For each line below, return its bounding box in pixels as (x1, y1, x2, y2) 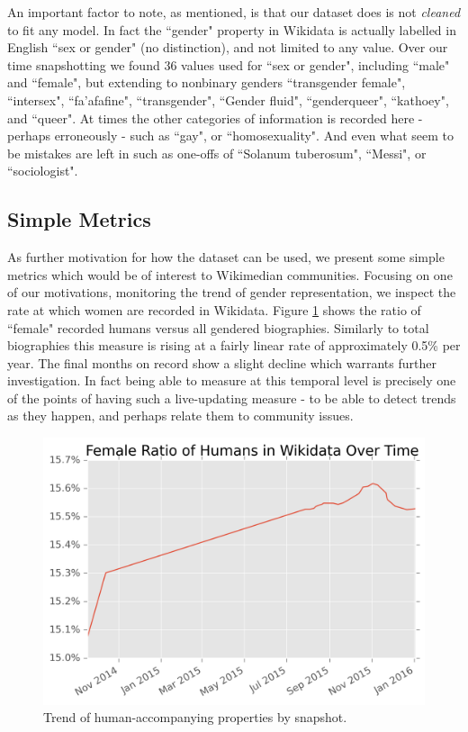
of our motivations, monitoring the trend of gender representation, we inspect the (7, 283, 456, 302)
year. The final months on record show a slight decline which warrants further (7, 353, 436, 372)
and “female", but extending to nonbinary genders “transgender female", (7, 73, 406, 92)
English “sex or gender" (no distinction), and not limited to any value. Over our (7, 38, 448, 57)
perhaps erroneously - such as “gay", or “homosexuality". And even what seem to (7, 126, 454, 145)
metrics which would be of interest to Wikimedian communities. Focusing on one (7, 265, 453, 284)
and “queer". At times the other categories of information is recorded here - (7, 108, 423, 127)
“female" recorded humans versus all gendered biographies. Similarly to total (7, 318, 429, 337)
